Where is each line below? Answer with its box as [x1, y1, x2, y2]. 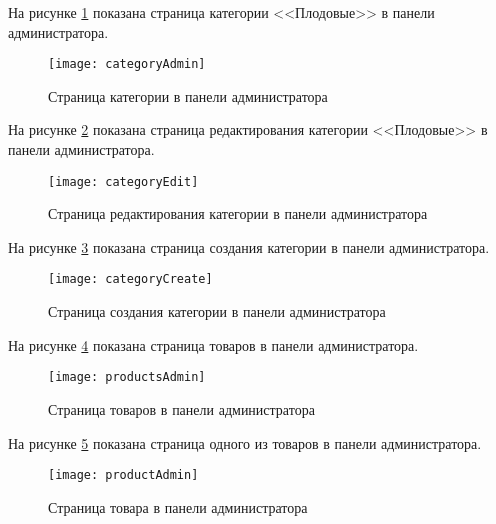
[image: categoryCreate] [48, 272, 213, 287]
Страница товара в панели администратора [48, 496, 308, 517]
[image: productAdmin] [48, 468, 199, 483]
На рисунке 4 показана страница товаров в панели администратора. [8, 334, 419, 355]
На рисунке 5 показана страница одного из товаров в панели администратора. [8, 432, 482, 453]
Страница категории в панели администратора [48, 85, 328, 106]
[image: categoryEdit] [48, 174, 199, 189]
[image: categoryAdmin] [48, 57, 206, 72]
